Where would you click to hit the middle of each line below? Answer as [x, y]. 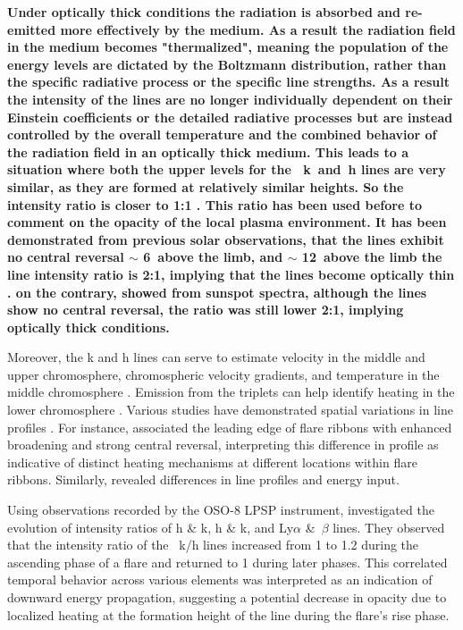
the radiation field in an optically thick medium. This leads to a [208, 151]
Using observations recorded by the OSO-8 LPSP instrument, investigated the [221, 510]
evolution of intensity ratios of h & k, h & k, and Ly [151, 527]
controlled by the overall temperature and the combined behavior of [222, 134]
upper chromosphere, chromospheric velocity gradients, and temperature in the [223, 374]
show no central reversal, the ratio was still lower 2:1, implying [206, 310]
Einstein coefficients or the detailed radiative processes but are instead [230, 117]
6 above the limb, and [213, 257]
